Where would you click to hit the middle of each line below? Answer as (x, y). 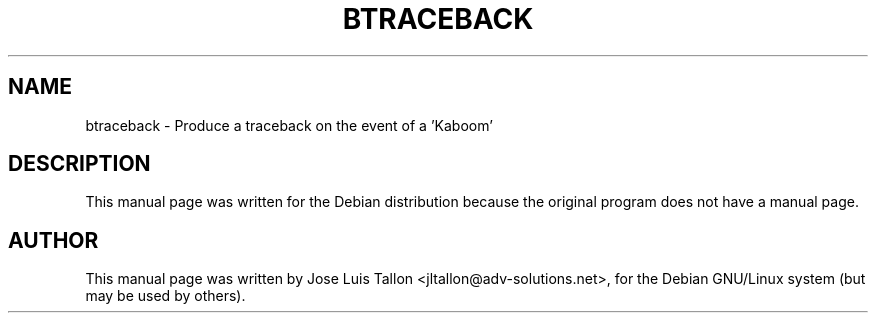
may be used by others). (165, 296)
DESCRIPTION (79, 164)
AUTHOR (53, 240)
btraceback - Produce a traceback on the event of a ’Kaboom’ (289, 125)
